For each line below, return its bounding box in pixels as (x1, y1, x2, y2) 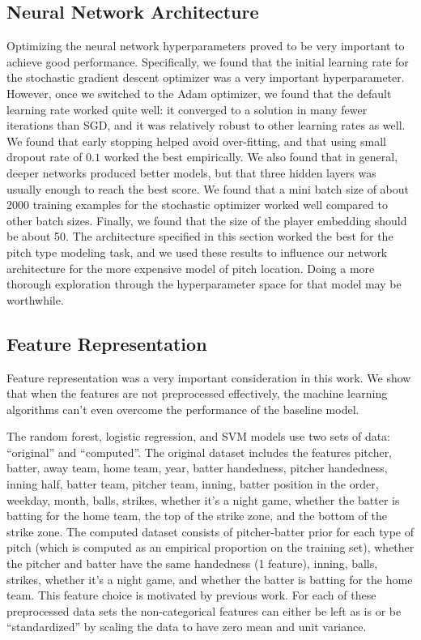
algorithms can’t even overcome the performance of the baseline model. (6, 400, 359, 417)
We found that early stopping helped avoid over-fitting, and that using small (6, 132, 386, 149)
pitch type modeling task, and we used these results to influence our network (6, 243, 388, 260)
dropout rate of (6, 148, 83, 165)
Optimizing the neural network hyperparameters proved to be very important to (6, 37, 405, 54)
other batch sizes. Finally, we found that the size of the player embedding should (6, 211, 407, 228)
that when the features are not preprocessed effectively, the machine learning (6, 385, 388, 402)
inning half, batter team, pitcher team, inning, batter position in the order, (6, 476, 379, 493)
